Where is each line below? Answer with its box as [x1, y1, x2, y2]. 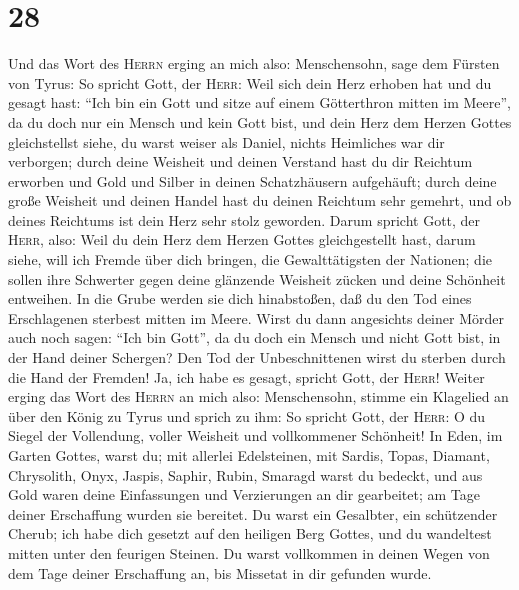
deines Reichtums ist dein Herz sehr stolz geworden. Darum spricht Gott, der [8, 209, 481, 230]
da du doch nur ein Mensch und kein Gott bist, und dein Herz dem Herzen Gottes [8, 111, 512, 132]
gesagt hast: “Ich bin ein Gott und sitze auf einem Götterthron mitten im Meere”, [8, 92, 511, 113]
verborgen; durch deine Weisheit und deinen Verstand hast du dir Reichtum [8, 151, 473, 172]
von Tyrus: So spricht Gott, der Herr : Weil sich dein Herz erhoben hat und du [8, 72, 492, 93]
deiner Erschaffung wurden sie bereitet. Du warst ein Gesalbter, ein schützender [8, 503, 498, 524]
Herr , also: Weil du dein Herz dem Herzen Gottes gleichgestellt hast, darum [8, 229, 476, 250]
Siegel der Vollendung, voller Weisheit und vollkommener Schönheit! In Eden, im [8, 425, 503, 446]
